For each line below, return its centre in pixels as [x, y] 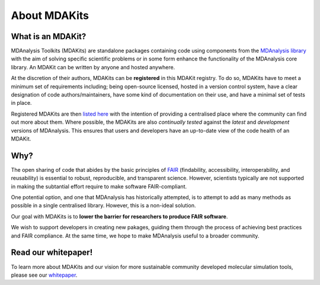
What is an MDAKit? [49, 36]
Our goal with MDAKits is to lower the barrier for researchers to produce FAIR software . [119, 216]
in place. [21, 103]
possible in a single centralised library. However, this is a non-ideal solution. [103, 206]
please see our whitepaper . [44, 275]
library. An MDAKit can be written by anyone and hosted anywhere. [93, 67]
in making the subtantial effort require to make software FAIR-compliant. [99, 186]
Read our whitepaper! [52, 253]
